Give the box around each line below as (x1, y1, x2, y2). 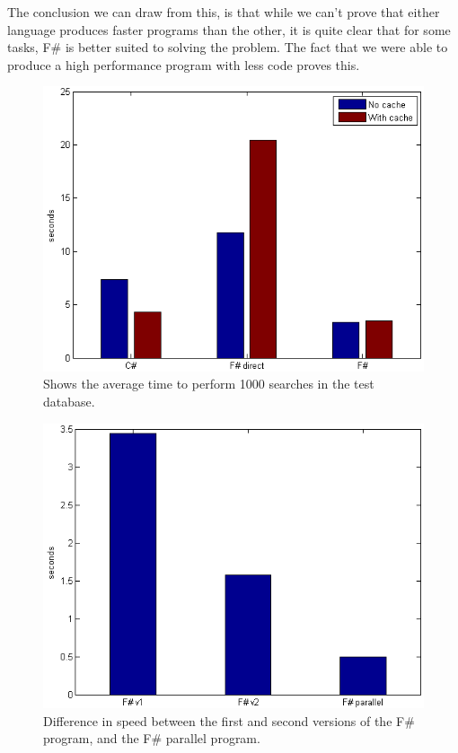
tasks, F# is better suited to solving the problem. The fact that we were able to (7, 38, 448, 57)
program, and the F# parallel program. (43, 729, 260, 748)
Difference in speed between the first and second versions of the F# (43, 711, 415, 730)
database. (43, 391, 95, 410)
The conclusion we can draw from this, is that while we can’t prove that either (7, 3, 440, 21)
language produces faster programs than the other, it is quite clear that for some (7, 20, 451, 39)
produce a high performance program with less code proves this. (7, 55, 360, 74)
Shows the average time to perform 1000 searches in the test (43, 374, 374, 393)
